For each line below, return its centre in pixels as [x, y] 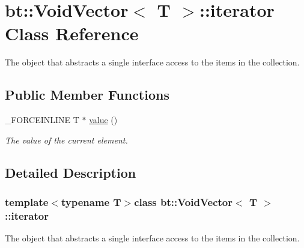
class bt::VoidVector [184, 202]
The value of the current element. [66, 140]
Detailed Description [71, 172]
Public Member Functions [87, 95]
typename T [91, 202]
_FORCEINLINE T [42, 120]
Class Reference [72, 33]
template [27, 202]
